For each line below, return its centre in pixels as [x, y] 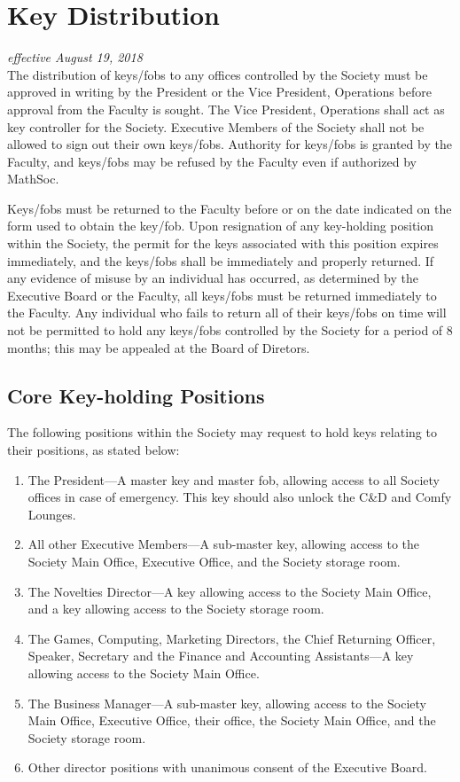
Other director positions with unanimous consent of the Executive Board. [227, 767]
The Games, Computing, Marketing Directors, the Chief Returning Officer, [232, 638]
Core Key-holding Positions [136, 395]
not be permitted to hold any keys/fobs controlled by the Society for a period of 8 [230, 330]
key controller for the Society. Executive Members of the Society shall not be [216, 126]
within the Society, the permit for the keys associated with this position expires [223, 243]
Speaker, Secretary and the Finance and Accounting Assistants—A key [221, 656]
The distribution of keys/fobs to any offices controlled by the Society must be [218, 74]
